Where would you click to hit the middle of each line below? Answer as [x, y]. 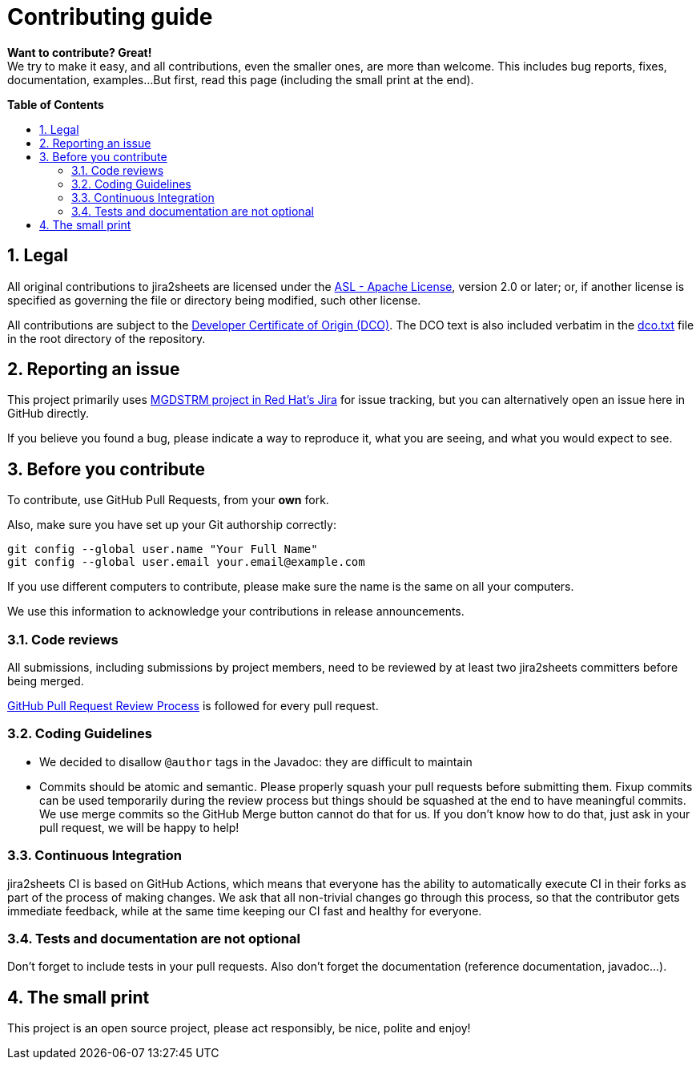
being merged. [46, 681]
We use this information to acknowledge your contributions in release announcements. [236, 612]
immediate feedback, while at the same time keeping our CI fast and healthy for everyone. [245, 911]
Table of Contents [56, 104]
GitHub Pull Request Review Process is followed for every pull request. [193, 706]
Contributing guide [110, 17]
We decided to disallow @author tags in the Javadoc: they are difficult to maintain [256, 761]
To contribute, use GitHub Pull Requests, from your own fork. [168, 500]
